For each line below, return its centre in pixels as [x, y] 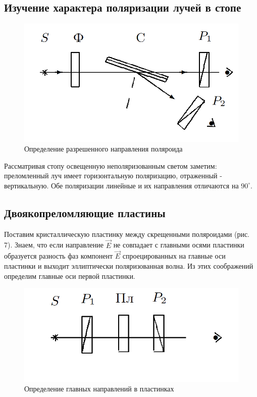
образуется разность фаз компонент [59, 256]
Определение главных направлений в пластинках [99, 389]
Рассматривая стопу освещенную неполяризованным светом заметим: [111, 165]
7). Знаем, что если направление [54, 245]
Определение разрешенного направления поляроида [104, 149]
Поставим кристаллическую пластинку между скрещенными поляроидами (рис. [127, 234]
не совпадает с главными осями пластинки [179, 245]
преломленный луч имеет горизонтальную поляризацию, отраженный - [113, 176]
